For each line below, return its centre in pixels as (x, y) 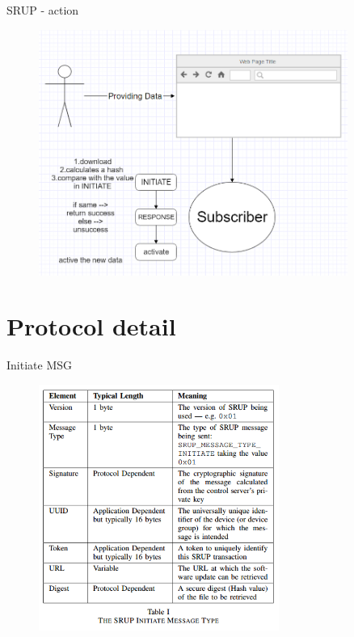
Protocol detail (91, 326)
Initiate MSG (40, 365)
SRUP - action (43, 10)
